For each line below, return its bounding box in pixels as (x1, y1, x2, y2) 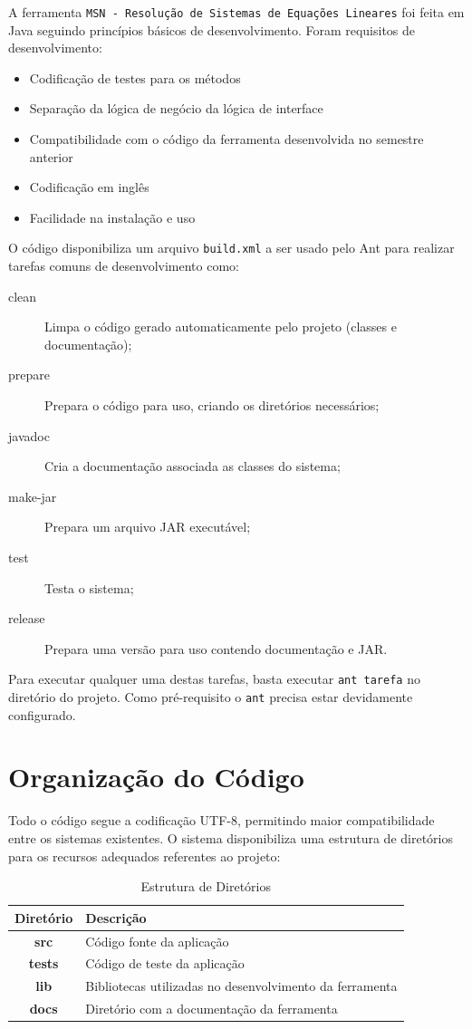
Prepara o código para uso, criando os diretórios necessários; (44, 396, 380, 415)
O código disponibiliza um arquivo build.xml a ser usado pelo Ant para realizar (8, 238, 455, 257)
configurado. (8, 705, 76, 724)
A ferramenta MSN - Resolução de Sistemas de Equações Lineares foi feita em (8, 3, 465, 21)
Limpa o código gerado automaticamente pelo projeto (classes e (44, 317, 397, 336)
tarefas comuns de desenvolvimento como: (8, 256, 239, 275)
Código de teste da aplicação (85, 954, 245, 973)
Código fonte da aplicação (85, 931, 229, 950)
